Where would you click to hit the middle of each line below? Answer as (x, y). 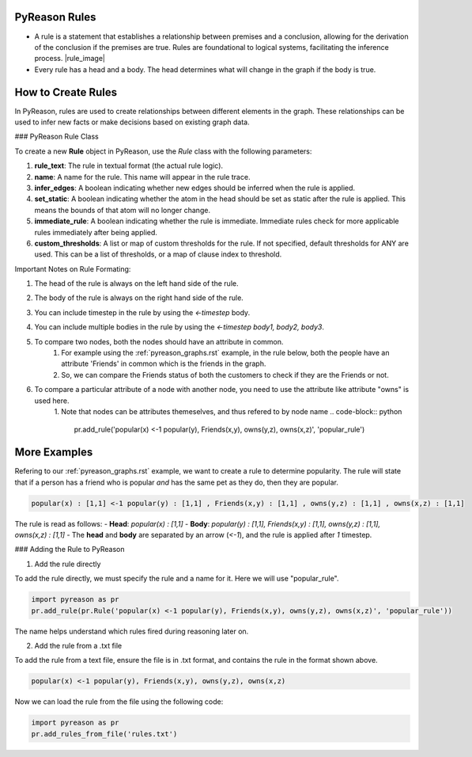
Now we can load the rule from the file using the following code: (119, 702)
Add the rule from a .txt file (78, 645)
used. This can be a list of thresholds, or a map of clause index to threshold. (158, 254)
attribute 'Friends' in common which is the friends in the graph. (164, 363)
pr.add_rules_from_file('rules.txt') (104, 734)
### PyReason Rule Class (57, 137)
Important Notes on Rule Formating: (73, 268)
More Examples (54, 453)
